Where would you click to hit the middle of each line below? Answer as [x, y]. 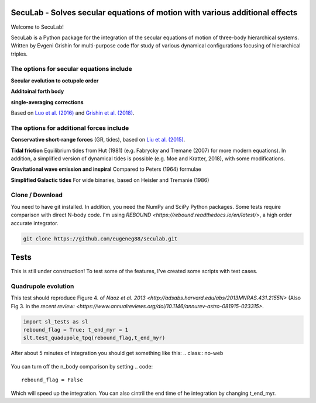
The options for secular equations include [71, 69]
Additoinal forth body [37, 91]
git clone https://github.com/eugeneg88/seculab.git [100, 239]
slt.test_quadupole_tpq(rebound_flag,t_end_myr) [94, 338]
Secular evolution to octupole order [55, 80]
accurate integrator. [35, 223]
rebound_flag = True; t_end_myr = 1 [76, 330]
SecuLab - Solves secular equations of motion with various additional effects [154, 13]
